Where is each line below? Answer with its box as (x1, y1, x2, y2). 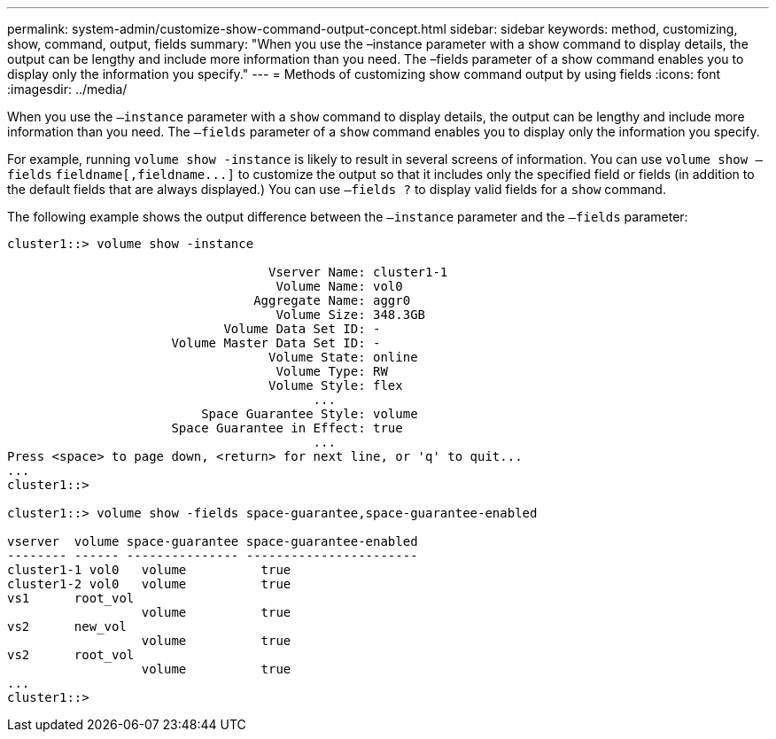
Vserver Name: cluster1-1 (268, 265, 448, 279)
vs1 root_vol (7, 591, 135, 605)
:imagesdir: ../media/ (7, 82, 128, 97)
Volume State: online (268, 350, 418, 364)
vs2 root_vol (7, 648, 135, 662)
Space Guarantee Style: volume (201, 407, 418, 421)
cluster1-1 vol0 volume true (7, 563, 291, 577)
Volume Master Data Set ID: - (171, 336, 381, 350)
